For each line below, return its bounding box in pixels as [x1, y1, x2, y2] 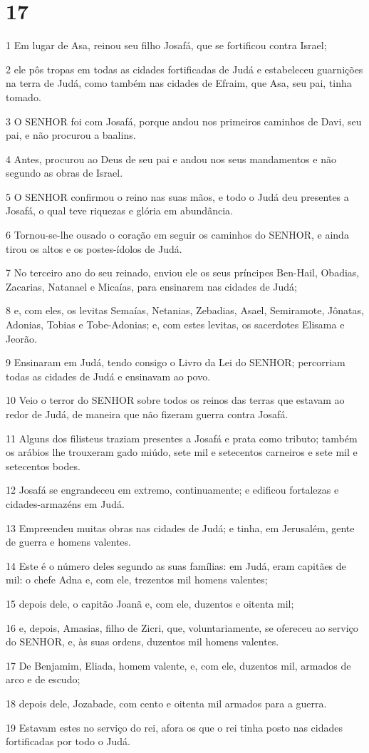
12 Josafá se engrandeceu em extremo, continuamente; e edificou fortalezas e [6, 482, 339, 497]
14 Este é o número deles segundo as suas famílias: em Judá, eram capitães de [6, 558, 346, 573]
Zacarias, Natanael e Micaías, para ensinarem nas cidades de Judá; [6, 279, 298, 294]
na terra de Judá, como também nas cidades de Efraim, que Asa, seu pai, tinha [6, 76, 352, 90]
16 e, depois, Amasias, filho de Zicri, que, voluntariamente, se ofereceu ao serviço [6, 620, 358, 635]
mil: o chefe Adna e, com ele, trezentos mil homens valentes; [6, 572, 268, 587]
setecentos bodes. [6, 458, 80, 473]
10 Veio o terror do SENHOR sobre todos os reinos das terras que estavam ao [6, 393, 345, 407]
